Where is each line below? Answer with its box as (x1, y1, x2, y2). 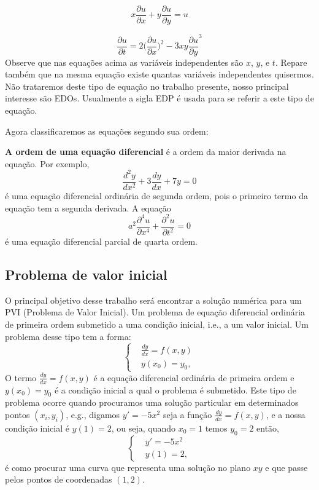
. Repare (275, 55, 307, 68)
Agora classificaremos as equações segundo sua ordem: (5, 124, 209, 137)
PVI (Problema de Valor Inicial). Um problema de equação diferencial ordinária (5, 306, 306, 318)
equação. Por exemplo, (5, 157, 90, 170)
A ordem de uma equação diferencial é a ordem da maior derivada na (5, 145, 286, 158)
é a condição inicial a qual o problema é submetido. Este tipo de (54, 383, 296, 396)
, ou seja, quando (111, 421, 175, 434)
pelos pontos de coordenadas (5, 473, 112, 486)
